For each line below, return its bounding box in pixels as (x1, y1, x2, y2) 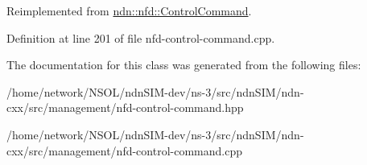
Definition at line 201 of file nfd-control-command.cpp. (6, 29, 275, 46)
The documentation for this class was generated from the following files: (6, 56, 361, 73)
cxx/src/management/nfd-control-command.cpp (6, 142, 242, 159)
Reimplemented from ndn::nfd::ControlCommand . (6, 2, 252, 19)
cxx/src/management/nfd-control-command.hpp (6, 99, 244, 116)
